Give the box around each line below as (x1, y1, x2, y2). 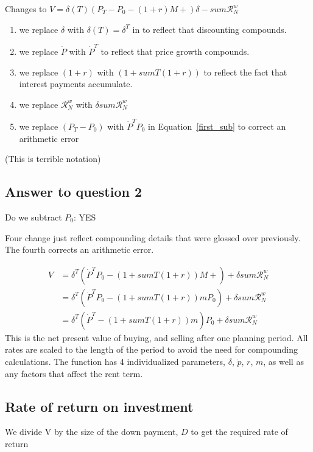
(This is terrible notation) (5, 152, 101, 165)
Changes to (5, 2, 47, 15)
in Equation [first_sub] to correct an (148, 120, 286, 132)
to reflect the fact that (203, 65, 287, 78)
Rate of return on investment (5, 397, 194, 415)
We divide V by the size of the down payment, (5, 425, 178, 438)
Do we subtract (5, 210, 62, 223)
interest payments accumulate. (19, 77, 133, 90)
